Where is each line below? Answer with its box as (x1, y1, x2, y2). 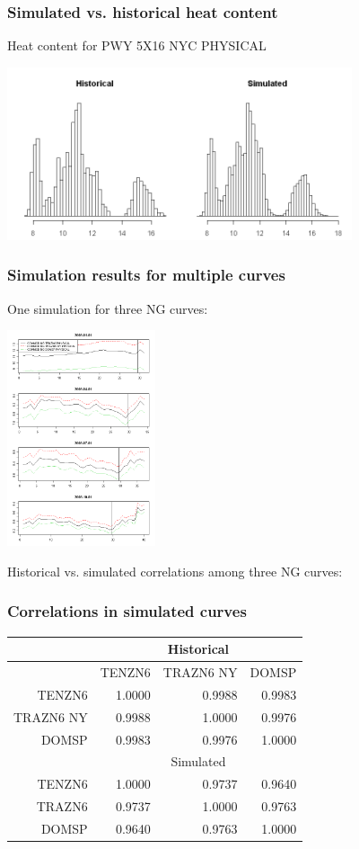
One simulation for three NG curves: (7, 299, 208, 317)
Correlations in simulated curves (7, 600, 247, 622)
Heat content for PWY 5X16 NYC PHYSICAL (7, 36, 267, 55)
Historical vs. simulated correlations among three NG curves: (7, 561, 343, 580)
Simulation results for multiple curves (7, 264, 285, 286)
